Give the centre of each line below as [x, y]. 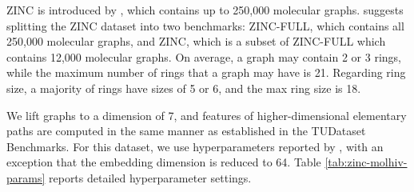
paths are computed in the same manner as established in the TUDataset [186, 131]
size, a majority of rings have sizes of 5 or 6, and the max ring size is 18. [184, 88]
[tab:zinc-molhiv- [366, 162]
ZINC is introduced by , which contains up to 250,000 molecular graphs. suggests [205, 10]
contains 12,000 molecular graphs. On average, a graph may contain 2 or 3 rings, [204, 56]
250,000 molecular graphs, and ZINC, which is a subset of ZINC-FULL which [196, 41]
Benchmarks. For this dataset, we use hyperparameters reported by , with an [195, 146]
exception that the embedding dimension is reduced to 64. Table [164, 162]
